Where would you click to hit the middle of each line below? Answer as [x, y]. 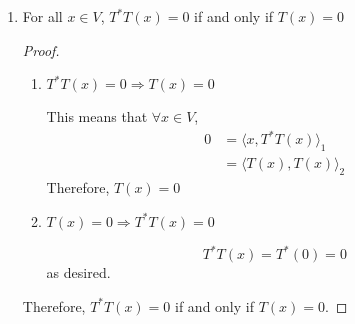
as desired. [78, 272]
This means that [97, 116]
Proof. [41, 49]
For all [42, 16]
